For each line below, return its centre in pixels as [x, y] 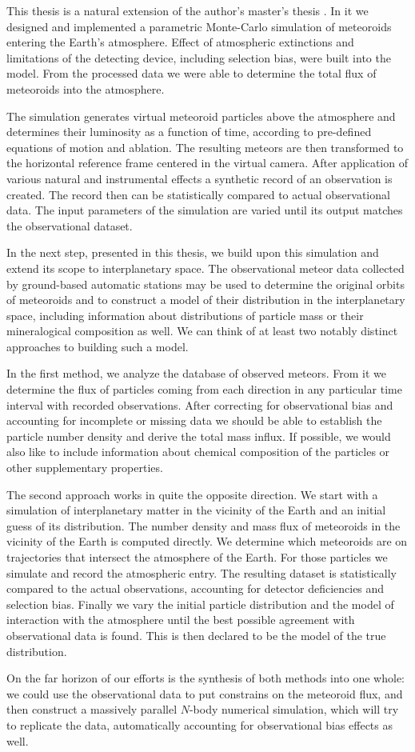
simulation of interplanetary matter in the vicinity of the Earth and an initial [196, 510]
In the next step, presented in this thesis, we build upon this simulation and [193, 252]
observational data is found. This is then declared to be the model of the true [196, 635]
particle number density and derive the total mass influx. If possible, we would [199, 436]
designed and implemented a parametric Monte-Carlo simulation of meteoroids [199, 26]
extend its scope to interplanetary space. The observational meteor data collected [206, 268]
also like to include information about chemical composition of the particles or [198, 452]
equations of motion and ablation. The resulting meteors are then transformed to [205, 147]
